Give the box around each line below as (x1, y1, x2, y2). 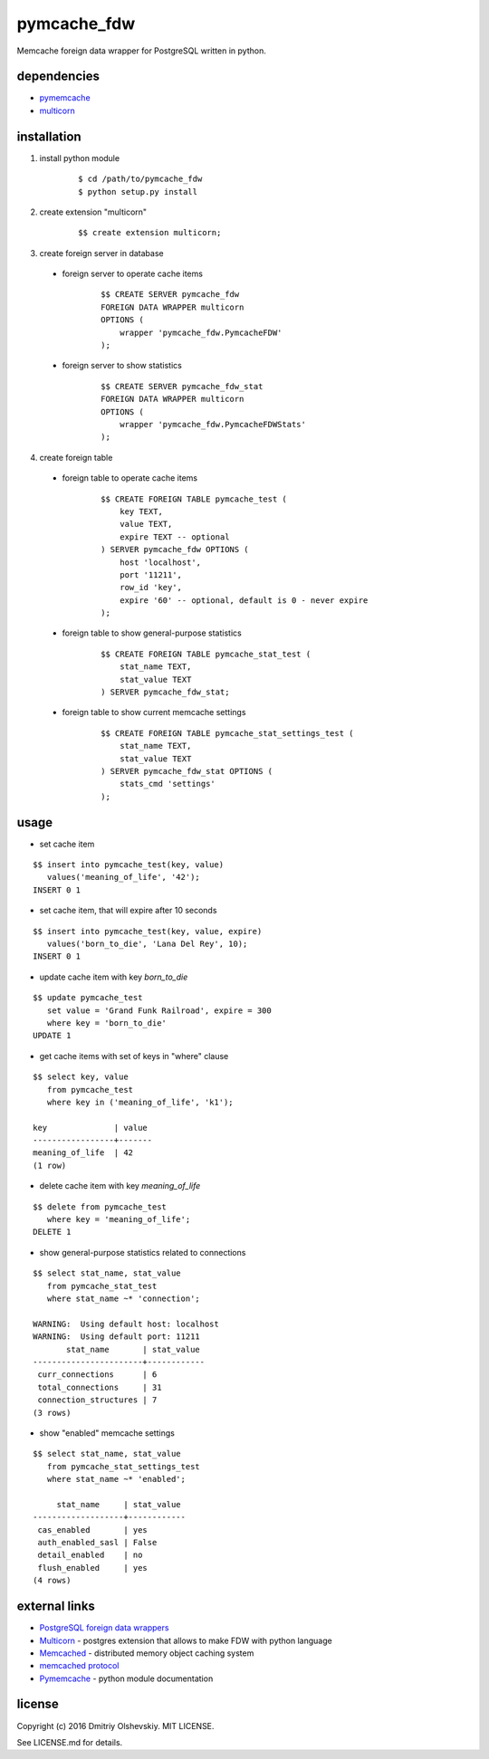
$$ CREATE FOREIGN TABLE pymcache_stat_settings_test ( (101, 728, 354, 738)
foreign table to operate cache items (62, 473, 198, 483)
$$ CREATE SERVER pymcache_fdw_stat (101, 381, 264, 391)
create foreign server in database (39, 247, 164, 258)
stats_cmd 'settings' (119, 779, 216, 789)
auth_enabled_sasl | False (37, 1537, 158, 1548)
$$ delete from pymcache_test (33, 1201, 168, 1212)
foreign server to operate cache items (62, 268, 204, 280)
